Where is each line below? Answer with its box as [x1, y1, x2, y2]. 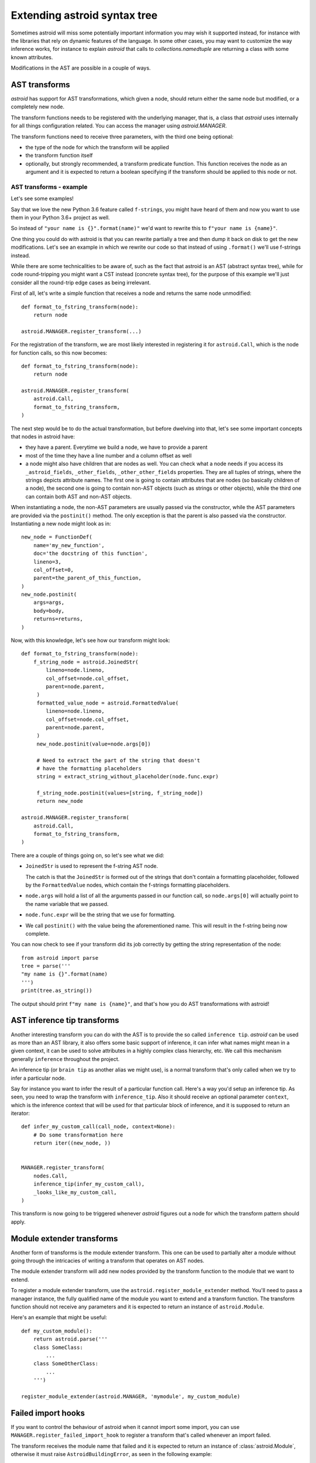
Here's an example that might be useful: [11, 1314, 108, 1321]
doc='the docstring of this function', [33, 550, 148, 557]
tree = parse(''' [21, 963, 71, 970]
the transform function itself [25, 152, 93, 159]
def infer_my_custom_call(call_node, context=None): [21, 1124, 176, 1130]
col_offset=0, [33, 566, 74, 573]
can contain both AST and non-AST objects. [25, 493, 132, 500]
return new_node [36, 798, 83, 805]
